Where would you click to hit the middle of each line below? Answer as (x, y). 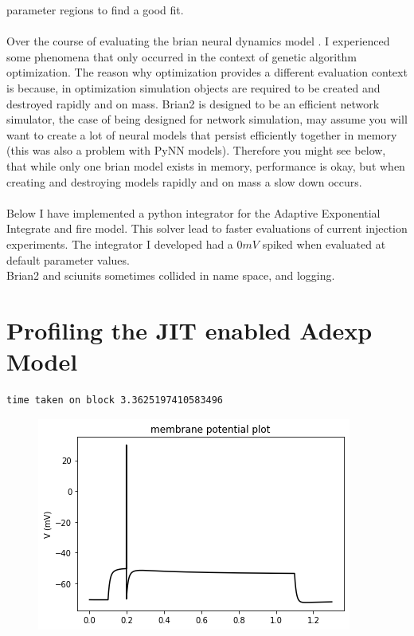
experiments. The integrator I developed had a (120, 243)
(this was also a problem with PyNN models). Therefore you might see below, (196, 150)
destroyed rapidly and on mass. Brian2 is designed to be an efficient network (193, 103)
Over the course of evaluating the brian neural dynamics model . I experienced (198, 41)
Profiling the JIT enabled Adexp (189, 330)
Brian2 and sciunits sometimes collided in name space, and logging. (171, 275)
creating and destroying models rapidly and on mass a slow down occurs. (184, 181)
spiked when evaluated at (324, 243)
